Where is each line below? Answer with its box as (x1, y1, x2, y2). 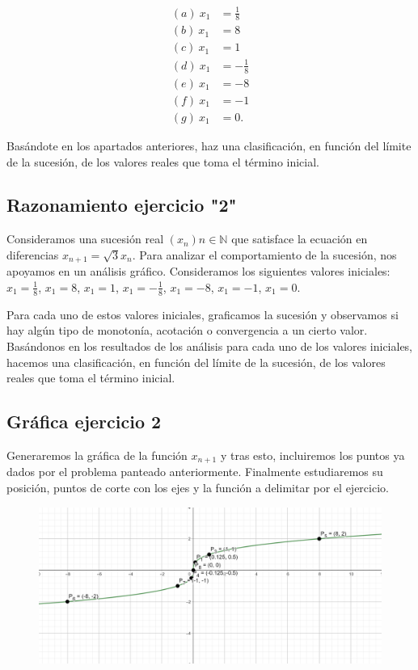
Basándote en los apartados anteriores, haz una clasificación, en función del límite (6, 137, 412, 154)
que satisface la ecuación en (231, 230, 368, 247)
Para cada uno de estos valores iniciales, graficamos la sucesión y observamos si (6, 306, 399, 322)
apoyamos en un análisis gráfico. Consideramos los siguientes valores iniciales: (6, 263, 391, 280)
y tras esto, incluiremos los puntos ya (220, 446, 405, 463)
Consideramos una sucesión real (6, 230, 164, 247)
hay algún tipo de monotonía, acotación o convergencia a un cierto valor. (6, 322, 368, 339)
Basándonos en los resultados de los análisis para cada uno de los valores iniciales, (6, 337, 413, 354)
